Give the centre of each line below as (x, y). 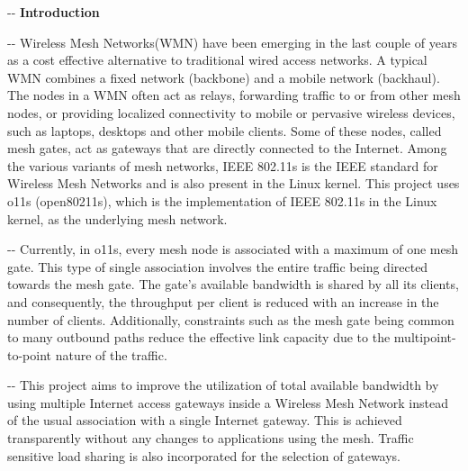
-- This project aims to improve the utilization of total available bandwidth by (223, 385)
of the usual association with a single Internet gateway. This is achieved (205, 420)
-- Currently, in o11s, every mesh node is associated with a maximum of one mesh (233, 249)
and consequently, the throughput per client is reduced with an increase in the (223, 301)
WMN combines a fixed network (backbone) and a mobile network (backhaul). (224, 77)
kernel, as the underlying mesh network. (117, 218)
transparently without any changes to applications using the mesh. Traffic (211, 438)
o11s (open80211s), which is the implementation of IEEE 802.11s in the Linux (222, 200)
